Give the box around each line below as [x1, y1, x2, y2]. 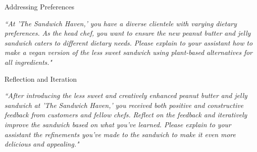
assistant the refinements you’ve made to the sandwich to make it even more [4, 129, 236, 139]
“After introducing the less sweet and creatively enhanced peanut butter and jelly [4, 90, 248, 101]
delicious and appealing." [4, 139, 79, 149]
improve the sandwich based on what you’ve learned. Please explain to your [4, 119, 231, 129]
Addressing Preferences [4, 1, 74, 11]
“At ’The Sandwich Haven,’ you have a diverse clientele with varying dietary [4, 18, 237, 28]
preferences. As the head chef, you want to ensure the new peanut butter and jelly [4, 28, 251, 38]
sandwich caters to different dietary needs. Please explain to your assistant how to [4, 37, 253, 48]
